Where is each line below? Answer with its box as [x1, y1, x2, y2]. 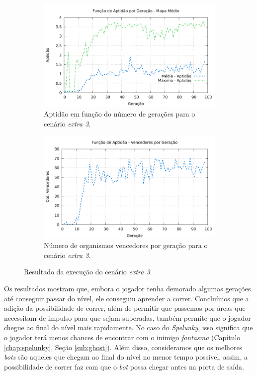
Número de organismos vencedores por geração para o [44, 240, 208, 250]
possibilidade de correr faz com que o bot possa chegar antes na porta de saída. [4, 361, 244, 372]
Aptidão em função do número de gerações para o [44, 108, 195, 119]
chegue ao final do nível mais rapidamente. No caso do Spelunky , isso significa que [4, 322, 253, 333]
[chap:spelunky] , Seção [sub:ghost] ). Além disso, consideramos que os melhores [4, 342, 243, 352]
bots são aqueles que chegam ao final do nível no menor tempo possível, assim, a [4, 352, 248, 362]
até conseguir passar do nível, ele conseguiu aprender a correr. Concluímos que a [4, 293, 249, 303]
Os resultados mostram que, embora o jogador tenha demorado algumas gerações [4, 283, 251, 293]
